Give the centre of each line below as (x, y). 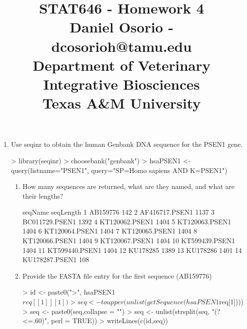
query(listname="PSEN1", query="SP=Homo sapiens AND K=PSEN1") (119, 170)
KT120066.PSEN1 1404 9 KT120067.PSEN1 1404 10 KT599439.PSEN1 (129, 241)
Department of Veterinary (122, 65)
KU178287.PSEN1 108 (56, 259)
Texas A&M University (122, 103)
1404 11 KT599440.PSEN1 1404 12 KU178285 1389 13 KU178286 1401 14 (132, 250)
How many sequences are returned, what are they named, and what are (129, 186)
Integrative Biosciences (122, 84)
